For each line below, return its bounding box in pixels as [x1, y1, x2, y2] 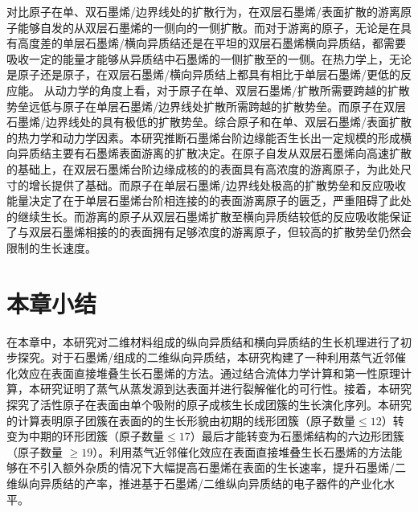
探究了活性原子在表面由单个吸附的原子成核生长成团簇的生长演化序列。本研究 [6, 396, 412, 412]
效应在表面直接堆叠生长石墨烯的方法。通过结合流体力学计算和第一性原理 [17, 364, 400, 381]
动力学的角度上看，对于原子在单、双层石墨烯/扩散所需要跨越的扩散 [55, 81, 410, 98]
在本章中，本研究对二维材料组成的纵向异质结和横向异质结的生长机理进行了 [6, 333, 400, 350]
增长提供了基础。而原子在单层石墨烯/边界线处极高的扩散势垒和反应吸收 [28, 176, 406, 193]
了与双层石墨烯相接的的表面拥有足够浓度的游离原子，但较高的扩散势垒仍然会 [6, 223, 412, 240]
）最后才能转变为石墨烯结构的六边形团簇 [190, 428, 404, 444]
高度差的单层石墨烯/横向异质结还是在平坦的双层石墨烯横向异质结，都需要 [17, 35, 406, 51]
